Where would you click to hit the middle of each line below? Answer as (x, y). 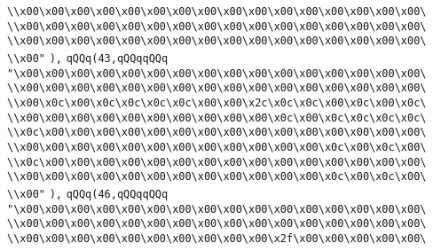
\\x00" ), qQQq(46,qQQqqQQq (88, 194)
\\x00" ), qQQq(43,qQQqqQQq (88, 58)
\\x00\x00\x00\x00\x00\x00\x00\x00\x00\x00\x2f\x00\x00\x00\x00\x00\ (217, 238)
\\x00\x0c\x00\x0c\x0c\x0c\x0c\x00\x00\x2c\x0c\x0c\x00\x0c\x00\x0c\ (217, 102)
